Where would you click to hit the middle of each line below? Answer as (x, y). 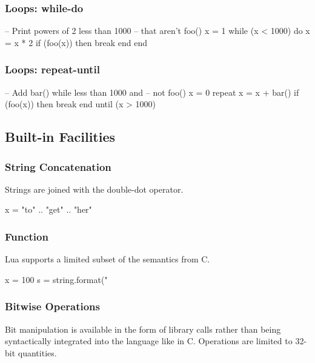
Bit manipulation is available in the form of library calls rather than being (143, 329)
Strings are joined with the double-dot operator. (94, 189)
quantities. (37, 352)
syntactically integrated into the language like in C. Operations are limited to (149, 341)
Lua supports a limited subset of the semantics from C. (108, 259)
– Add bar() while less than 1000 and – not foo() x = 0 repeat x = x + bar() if (152, 92)
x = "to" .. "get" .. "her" (48, 209)
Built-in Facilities (60, 137)
